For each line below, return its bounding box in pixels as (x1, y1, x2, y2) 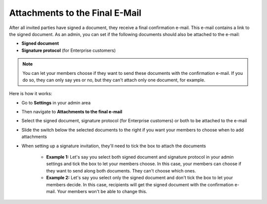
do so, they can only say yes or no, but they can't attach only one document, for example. (22, 77, 205, 83)
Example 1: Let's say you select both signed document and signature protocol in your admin (46, 154, 234, 160)
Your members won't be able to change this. (57, 188, 147, 194)
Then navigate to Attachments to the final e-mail (21, 109, 123, 115)
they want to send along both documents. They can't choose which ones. (46, 168, 196, 173)
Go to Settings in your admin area (21, 100, 91, 105)
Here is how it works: (9, 91, 52, 97)
